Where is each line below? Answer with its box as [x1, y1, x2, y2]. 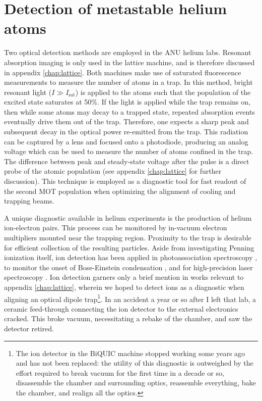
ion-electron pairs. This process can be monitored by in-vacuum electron [4, 222, 227, 233]
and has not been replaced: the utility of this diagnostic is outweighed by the [16, 358, 253, 368]
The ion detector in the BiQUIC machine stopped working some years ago [16, 347, 245, 358]
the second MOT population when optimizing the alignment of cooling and [4, 185, 236, 196]
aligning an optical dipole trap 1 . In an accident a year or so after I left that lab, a [4, 292, 256, 304]
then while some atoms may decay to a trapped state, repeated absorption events [4, 106, 255, 117]
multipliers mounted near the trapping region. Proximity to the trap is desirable [4, 232, 251, 242]
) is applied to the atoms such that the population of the [75, 86, 251, 97]
